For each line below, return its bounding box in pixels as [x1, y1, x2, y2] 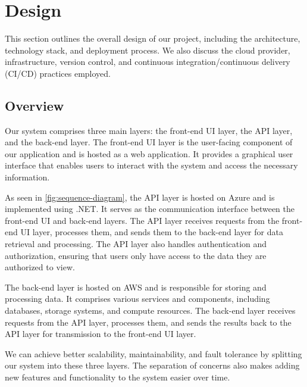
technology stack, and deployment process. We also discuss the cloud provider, [5, 43, 290, 56]
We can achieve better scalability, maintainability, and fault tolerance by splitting [5, 347, 302, 360]
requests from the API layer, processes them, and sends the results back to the [5, 316, 292, 328]
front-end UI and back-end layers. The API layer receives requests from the [5, 214, 280, 226]
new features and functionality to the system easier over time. [5, 370, 230, 383]
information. [5, 171, 50, 183]
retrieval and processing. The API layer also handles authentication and [5, 238, 267, 250]
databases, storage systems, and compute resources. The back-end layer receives [5, 304, 296, 317]
